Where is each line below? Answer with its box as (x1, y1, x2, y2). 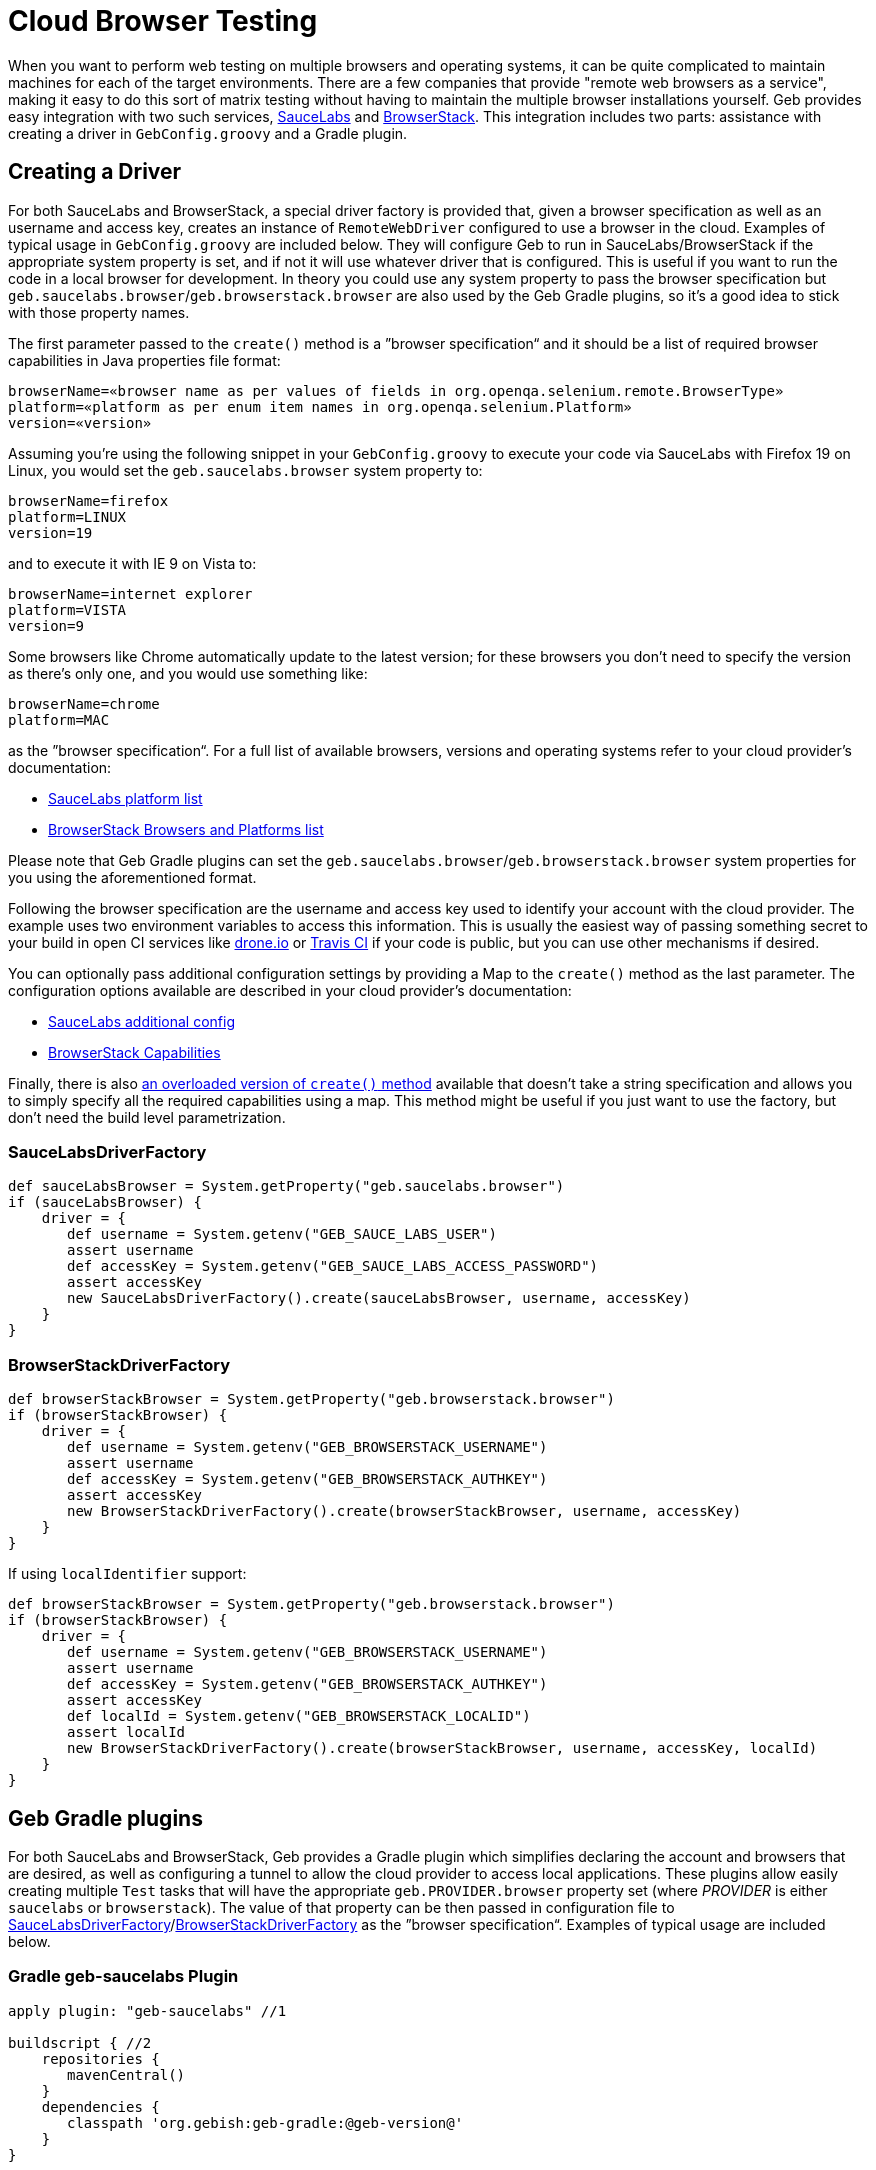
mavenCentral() (67, 2066, 186, 2083)
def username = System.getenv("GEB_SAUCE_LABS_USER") (67, 1226, 497, 1243)
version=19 (8, 524, 93, 541)
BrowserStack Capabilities (48, 1043, 221, 1061)
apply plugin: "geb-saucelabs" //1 (8, 2002, 287, 2019)
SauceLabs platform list (48, 789, 203, 807)
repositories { (41, 2050, 160, 2067)
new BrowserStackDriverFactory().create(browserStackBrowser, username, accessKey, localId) (67, 1740, 818, 1757)
